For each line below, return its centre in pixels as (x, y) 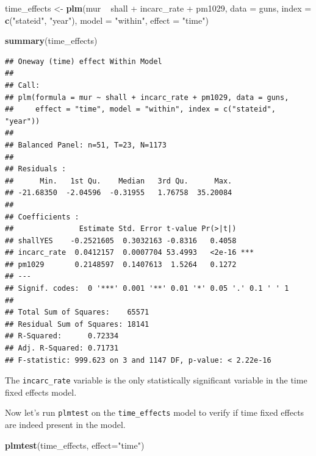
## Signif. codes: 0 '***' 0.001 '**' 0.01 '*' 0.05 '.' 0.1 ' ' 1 (147, 289)
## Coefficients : (42, 217)
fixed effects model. (41, 392)
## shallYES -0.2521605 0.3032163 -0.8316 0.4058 (121, 240)
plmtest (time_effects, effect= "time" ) (75, 445)
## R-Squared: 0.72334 (62, 336)
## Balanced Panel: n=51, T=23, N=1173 (86, 145)
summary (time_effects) (51, 41)
